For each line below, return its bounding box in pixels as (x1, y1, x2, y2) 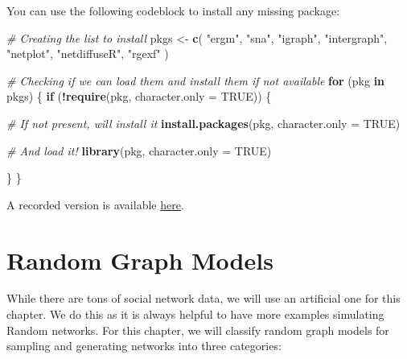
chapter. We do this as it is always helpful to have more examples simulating (6, 306, 384, 323)
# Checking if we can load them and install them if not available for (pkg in (6, 72, 385, 89)
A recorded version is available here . (6, 196, 184, 213)
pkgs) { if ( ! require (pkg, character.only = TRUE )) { (6, 88, 272, 105)
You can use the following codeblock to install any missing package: (6, 2, 340, 19)
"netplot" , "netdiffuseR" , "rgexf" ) (6, 45, 169, 62)
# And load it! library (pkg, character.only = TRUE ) (6, 142, 272, 159)
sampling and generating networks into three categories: (6, 337, 282, 354)
